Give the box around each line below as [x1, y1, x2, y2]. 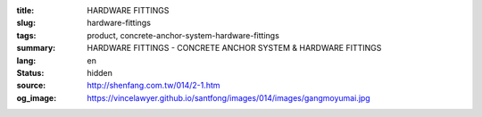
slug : [16, 18, 36, 29]
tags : [16, 29, 37, 40]
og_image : [16, 92, 57, 103]
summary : [16, 43, 56, 54]
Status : [16, 67, 45, 78]
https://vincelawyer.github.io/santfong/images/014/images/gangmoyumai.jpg [87, 92, 370, 103]
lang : [16, 54, 37, 66]
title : [16, 5, 35, 15]
